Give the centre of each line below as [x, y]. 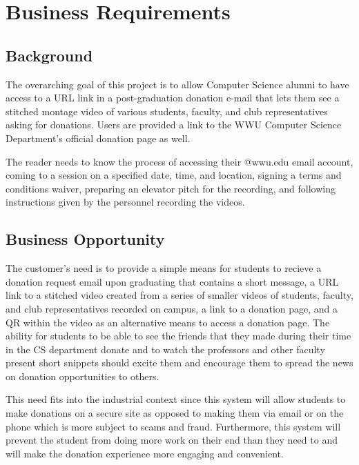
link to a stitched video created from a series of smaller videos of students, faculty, [179, 295]
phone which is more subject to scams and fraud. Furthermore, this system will [173, 426]
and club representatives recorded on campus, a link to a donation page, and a [172, 308]
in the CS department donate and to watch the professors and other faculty [165, 349]
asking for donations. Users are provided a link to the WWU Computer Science [174, 125]
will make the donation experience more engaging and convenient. [145, 453]
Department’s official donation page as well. [98, 138]
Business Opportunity [85, 239]
